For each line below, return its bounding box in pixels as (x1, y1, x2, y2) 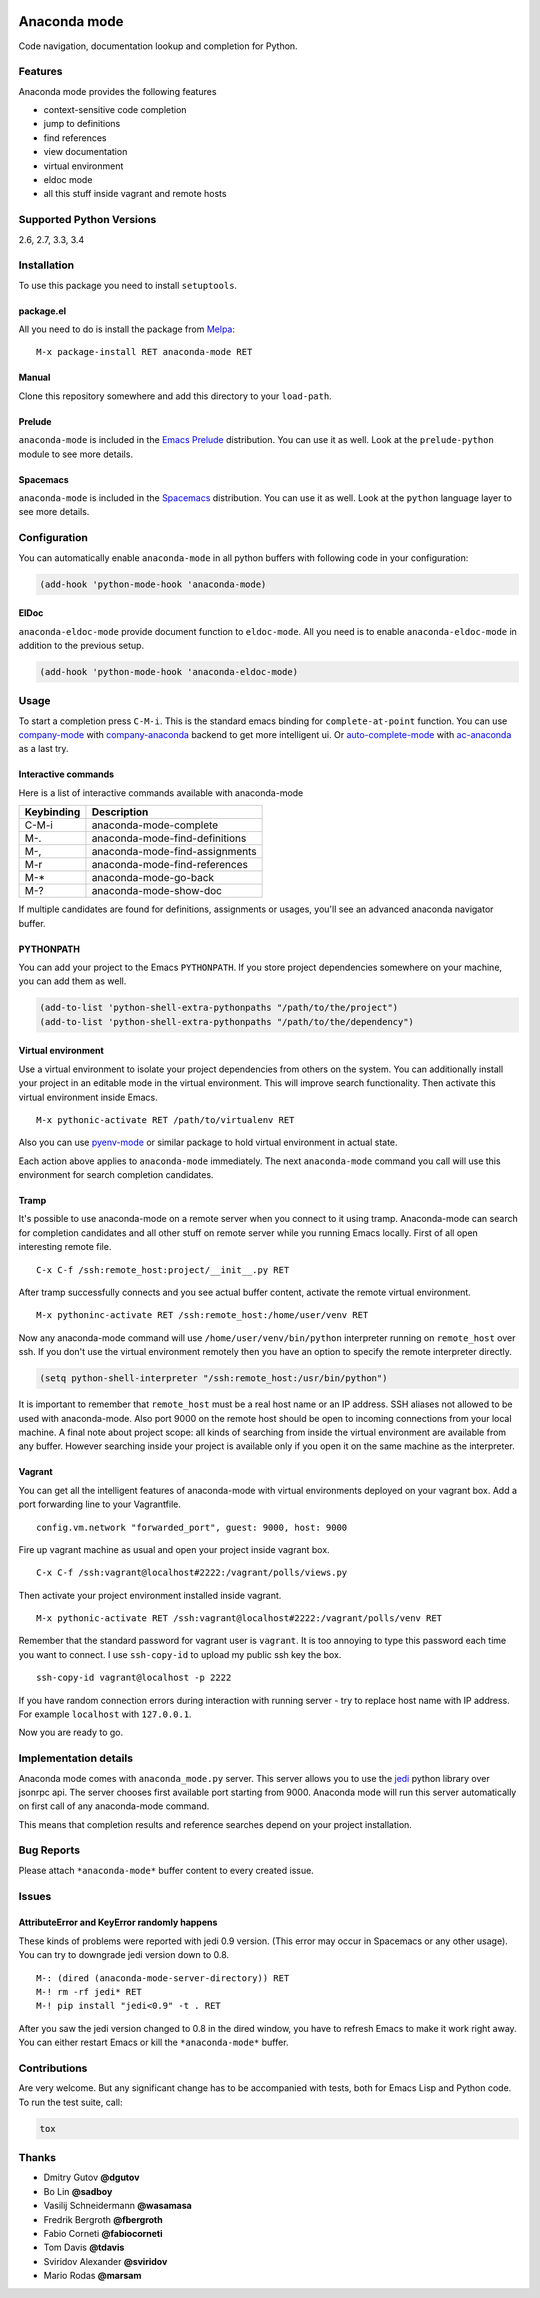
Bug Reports (18, 1843, 80, 1857)
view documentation (43, 146, 128, 158)
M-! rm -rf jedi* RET (36, 1986, 142, 1997)
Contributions (18, 2061, 88, 2075)
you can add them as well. (18, 975, 127, 987)
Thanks (18, 2151, 57, 2165)
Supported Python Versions (18, 213, 157, 227)
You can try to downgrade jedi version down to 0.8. (18, 1949, 230, 1961)
